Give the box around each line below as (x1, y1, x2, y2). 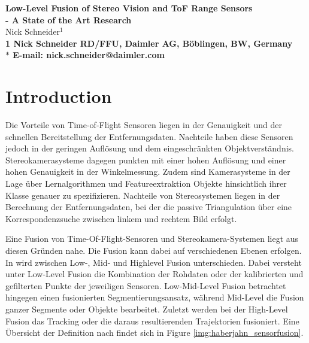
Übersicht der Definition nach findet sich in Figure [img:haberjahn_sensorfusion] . (5, 326, 304, 339)
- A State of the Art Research (5, 13, 132, 26)
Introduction (5, 84, 112, 108)
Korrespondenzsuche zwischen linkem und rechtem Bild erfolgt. (5, 212, 237, 224)
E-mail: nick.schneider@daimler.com (13, 48, 165, 61)
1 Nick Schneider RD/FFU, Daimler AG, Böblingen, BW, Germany (5, 37, 293, 49)
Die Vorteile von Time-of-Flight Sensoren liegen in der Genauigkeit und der (5, 119, 282, 131)
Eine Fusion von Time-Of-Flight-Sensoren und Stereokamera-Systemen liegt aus (5, 232, 299, 245)
